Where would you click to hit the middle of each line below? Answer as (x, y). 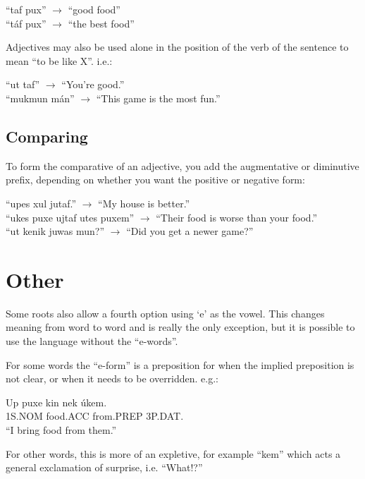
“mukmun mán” (40, 98)
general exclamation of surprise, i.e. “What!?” (104, 467)
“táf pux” (26, 23)
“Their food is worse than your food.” (237, 217)
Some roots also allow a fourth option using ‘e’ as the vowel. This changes (165, 313)
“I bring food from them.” (61, 430)
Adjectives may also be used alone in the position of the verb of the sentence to (177, 47)
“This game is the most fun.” (158, 98)
